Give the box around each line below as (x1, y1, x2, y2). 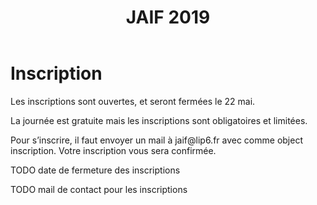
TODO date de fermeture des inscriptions (10, 164, 181, 176)
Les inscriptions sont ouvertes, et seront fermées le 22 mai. (10, 95, 256, 107)
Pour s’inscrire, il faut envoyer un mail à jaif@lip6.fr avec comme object (10, 134, 303, 146)
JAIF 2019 (125, 6, 211, 29)
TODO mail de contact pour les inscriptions (10, 183, 188, 195)
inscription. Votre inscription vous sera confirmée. (10, 144, 217, 156)
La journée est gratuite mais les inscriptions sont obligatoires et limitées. (10, 114, 308, 126)
